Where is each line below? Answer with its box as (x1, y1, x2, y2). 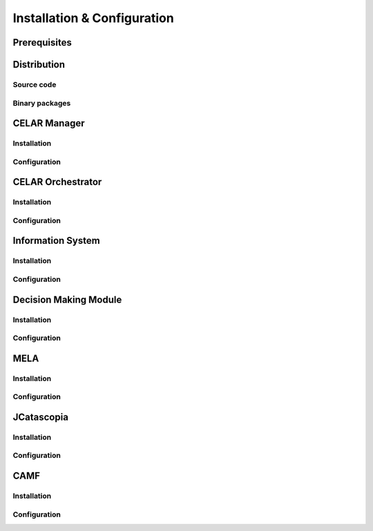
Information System (12, 235, 100, 247)
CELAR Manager (12, 117, 85, 129)
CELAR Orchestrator (12, 176, 102, 188)
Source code (12, 79, 57, 89)
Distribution (12, 59, 66, 70)
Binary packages (12, 98, 71, 108)
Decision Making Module (12, 293, 122, 305)
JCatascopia (12, 411, 69, 423)
